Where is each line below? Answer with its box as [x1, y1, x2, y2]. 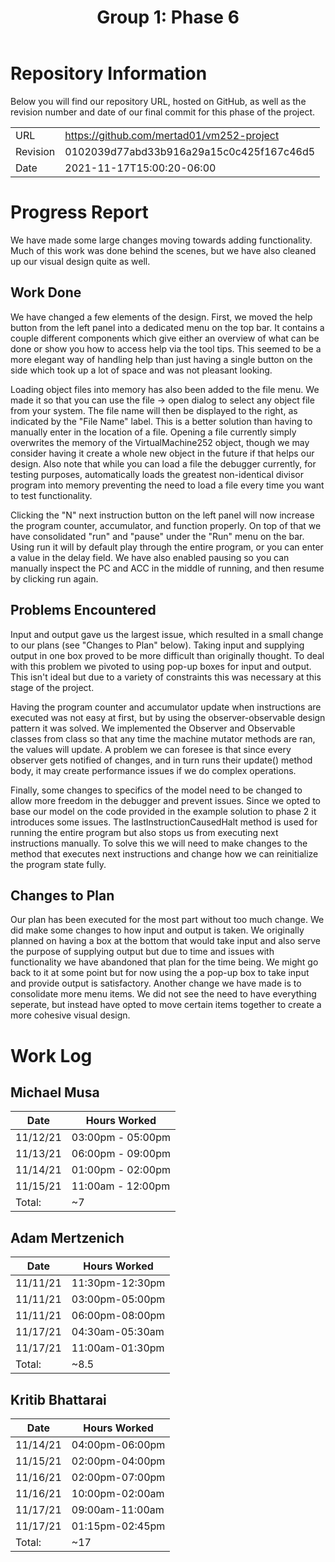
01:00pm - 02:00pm [71, 1163, 171, 1177]
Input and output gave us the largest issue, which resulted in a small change [10, 628, 324, 640]
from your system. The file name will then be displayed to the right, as [10, 404, 298, 416]
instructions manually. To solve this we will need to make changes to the [10, 837, 308, 849]
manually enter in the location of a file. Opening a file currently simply [10, 426, 297, 438]
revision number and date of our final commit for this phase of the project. [10, 106, 315, 118]
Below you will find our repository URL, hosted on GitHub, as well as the [10, 95, 307, 107]
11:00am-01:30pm [71, 1341, 165, 1355]
